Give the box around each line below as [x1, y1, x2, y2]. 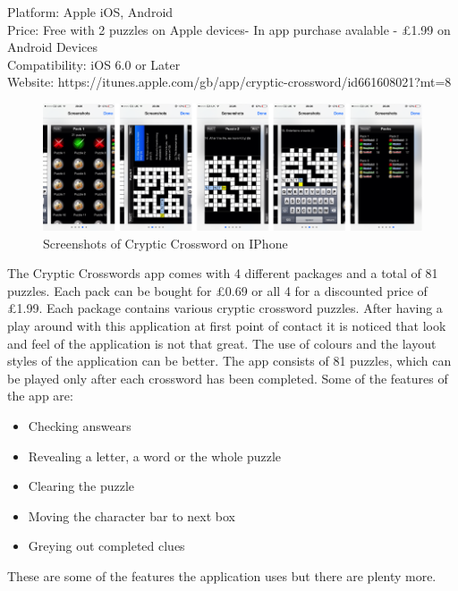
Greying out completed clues [28, 536, 185, 555]
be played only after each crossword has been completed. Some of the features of [7, 368, 448, 387]
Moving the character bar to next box [28, 506, 235, 525]
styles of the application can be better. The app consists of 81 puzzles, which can [7, 351, 452, 370]
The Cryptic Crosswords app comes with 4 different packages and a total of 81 [7, 264, 438, 283]
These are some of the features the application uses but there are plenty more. [7, 567, 437, 586]
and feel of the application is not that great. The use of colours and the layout [7, 333, 437, 352]
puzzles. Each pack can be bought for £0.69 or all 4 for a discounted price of [7, 281, 428, 300]
